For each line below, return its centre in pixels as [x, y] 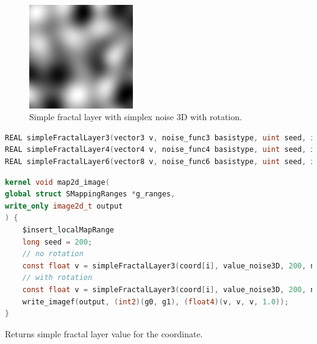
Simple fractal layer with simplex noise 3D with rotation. [136, 117]
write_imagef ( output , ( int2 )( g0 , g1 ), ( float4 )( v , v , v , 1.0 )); [155, 302]
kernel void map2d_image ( [57, 182]
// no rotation [53, 254]
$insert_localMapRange [68, 230]
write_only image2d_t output [64, 206]
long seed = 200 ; [57, 242]
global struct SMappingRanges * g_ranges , [90, 194]
